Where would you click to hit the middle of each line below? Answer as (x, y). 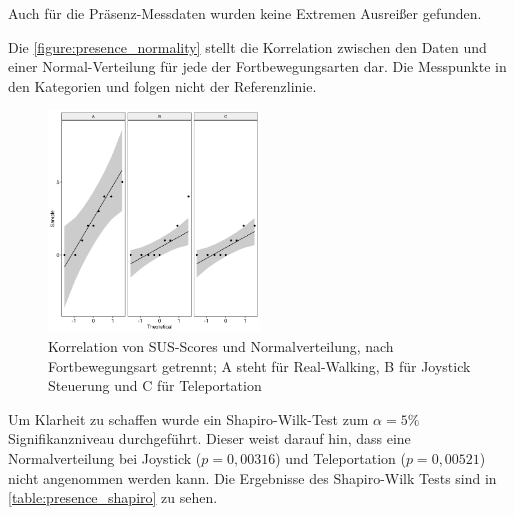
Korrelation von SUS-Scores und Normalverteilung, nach (221, 346)
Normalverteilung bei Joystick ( (105, 458)
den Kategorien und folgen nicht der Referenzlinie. (162, 85)
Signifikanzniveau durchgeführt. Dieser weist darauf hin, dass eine (209, 438)
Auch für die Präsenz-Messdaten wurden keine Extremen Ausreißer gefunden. (245, 13)
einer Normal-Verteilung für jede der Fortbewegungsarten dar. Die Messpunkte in (257, 66)
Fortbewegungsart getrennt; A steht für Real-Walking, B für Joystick (259, 365)
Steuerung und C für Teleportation (155, 385)
